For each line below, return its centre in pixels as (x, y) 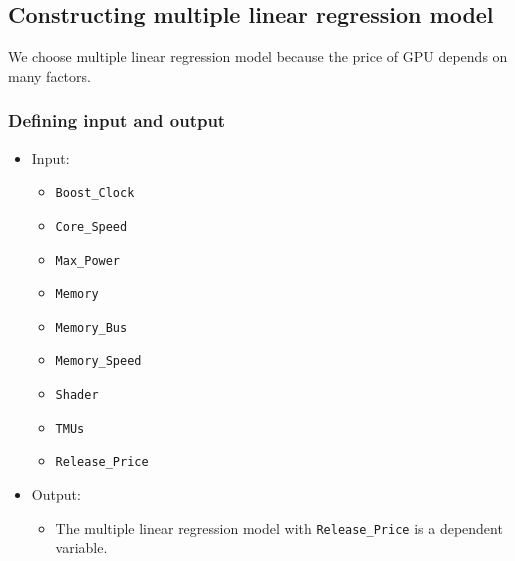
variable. (81, 547)
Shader (77, 395)
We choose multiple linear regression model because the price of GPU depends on (258, 56)
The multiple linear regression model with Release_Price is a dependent (279, 527)
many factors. (49, 75)
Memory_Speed (98, 361)
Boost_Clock (95, 193)
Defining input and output (117, 120)
